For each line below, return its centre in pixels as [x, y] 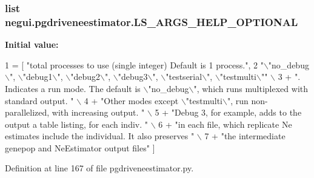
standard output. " [39, 100]
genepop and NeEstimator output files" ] [80, 147]
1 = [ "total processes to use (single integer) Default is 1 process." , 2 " [134, 64]
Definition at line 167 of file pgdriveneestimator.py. [99, 168]
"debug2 [85, 77]
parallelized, [27, 112]
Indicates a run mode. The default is [73, 88]
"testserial [184, 77]
